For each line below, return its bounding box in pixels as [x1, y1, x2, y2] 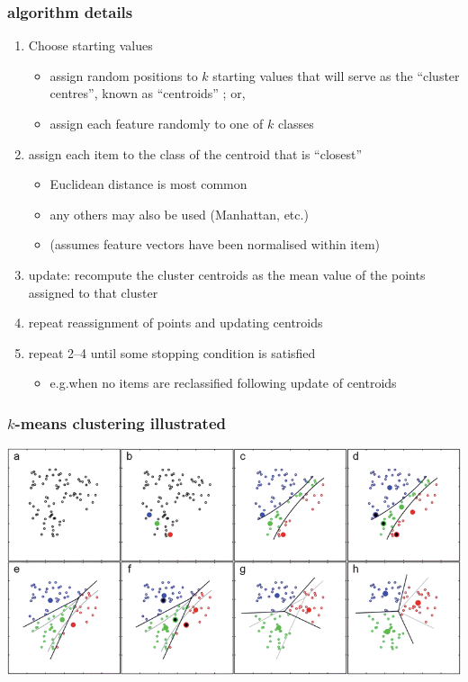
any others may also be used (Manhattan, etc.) [49, 204, 309, 223]
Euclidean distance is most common [49, 175, 247, 193]
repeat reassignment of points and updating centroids [28, 313, 323, 332]
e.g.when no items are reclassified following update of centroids [49, 373, 397, 392]
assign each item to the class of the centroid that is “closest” [28, 144, 363, 163]
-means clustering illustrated [14, 411, 227, 434]
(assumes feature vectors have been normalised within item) [49, 235, 381, 254]
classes [277, 114, 314, 132]
